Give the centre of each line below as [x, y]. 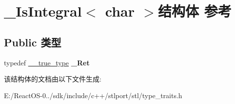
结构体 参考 [195, 11]
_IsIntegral [43, 11]
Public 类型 [33, 42]
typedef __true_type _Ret [47, 62]
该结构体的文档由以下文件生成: [53, 79]
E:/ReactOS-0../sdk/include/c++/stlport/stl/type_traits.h [93, 95]
